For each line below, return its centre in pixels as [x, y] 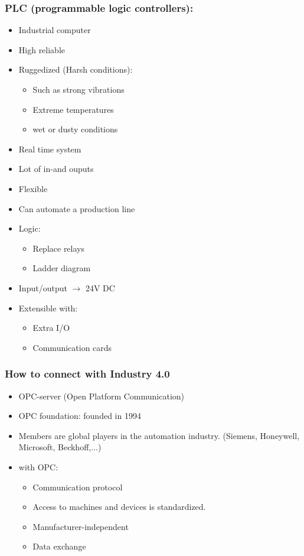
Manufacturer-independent [81, 526]
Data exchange [59, 546]
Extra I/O [51, 328]
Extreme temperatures [73, 109]
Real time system [50, 149]
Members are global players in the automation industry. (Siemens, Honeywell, [159, 435]
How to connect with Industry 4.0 [87, 374]
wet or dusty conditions [75, 129]
